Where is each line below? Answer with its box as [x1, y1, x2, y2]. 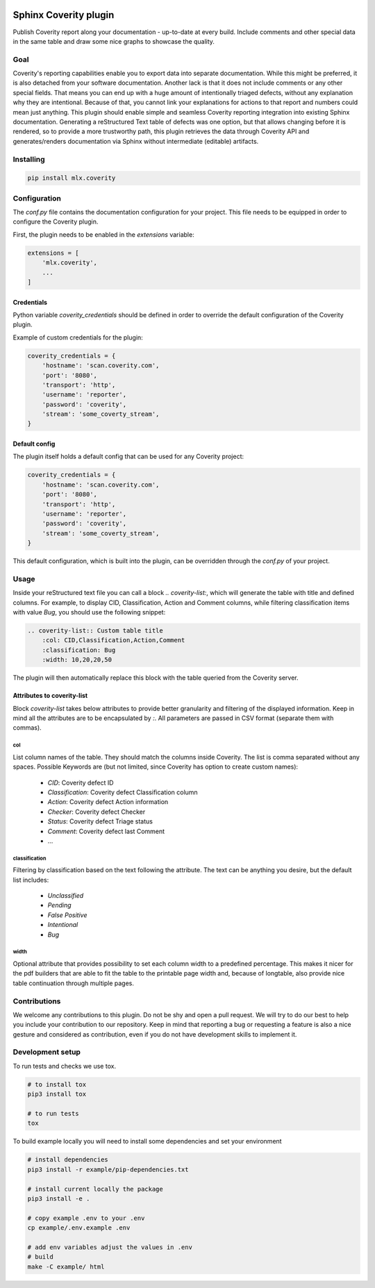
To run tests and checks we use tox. [12, 1062, 117, 1070]
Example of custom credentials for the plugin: [12, 333, 144, 342]
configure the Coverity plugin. [12, 217, 99, 226]
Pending [47, 901, 72, 910]
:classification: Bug [42, 646, 116, 654]
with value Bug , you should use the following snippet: [12, 608, 166, 617]
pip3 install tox [27, 1090, 87, 1098]
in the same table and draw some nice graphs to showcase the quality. [12, 37, 215, 45]
